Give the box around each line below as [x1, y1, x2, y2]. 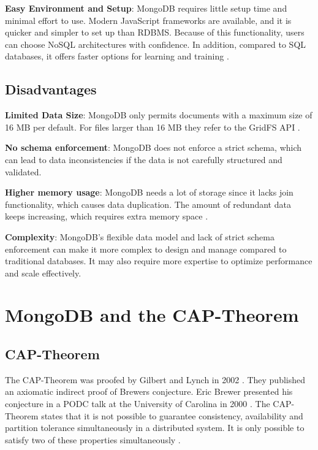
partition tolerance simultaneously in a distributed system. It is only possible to [5, 421, 305, 434]
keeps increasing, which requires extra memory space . [5, 210, 208, 223]
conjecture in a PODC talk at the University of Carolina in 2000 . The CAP [5, 397, 292, 410]
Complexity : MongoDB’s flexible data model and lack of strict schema [5, 230, 274, 243]
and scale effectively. [5, 266, 81, 279]
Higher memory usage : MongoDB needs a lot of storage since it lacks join [5, 186, 293, 199]
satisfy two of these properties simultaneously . [5, 433, 181, 446]
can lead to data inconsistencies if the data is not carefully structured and [5, 153, 282, 166]
